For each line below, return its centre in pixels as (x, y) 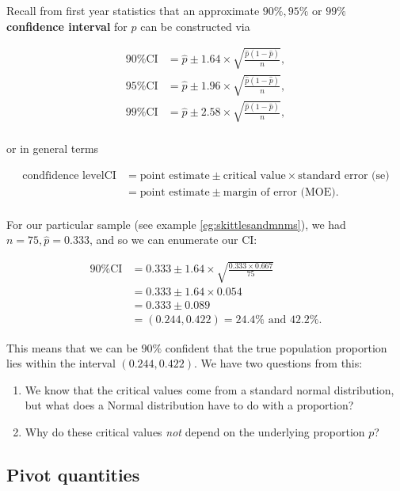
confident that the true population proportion (276, 347)
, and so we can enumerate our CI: (173, 240)
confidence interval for (67, 26)
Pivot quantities (73, 474)
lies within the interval (61, 363)
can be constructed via (195, 26)
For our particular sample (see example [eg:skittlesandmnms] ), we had (176, 224)
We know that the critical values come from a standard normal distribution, (210, 389)
